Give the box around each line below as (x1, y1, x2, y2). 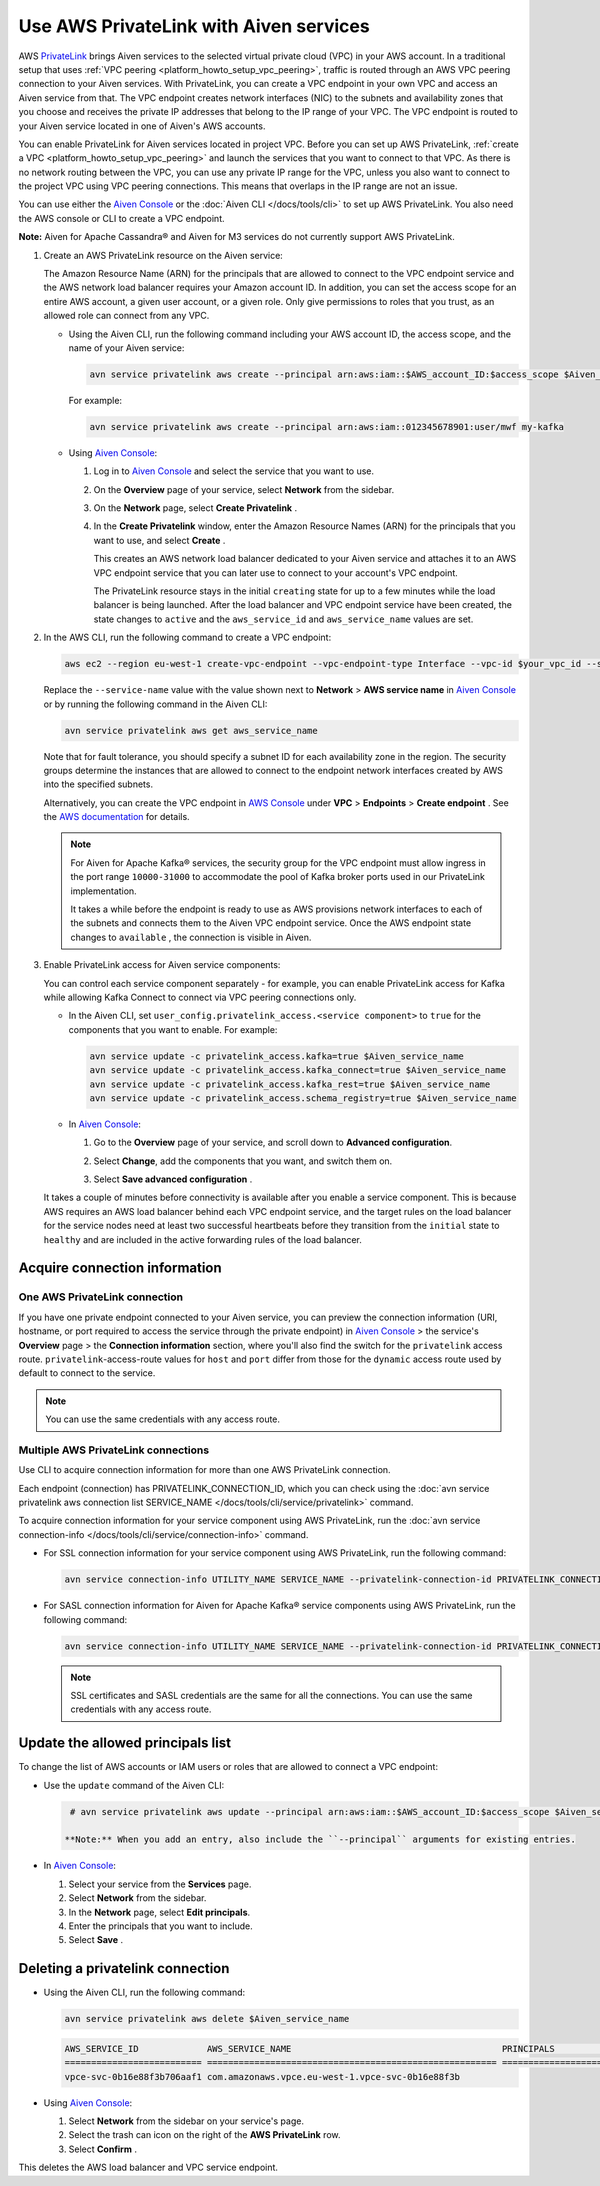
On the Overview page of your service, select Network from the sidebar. (93, 483, 395, 495)
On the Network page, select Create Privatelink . (93, 502, 298, 514)
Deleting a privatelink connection (18, 1960, 230, 1977)
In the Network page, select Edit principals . (68, 1906, 251, 1918)
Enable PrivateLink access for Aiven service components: (43, 959, 281, 971)
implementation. (70, 885, 137, 897)
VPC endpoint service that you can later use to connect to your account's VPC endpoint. (93, 566, 459, 579)
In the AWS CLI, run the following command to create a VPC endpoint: (43, 631, 332, 644)
